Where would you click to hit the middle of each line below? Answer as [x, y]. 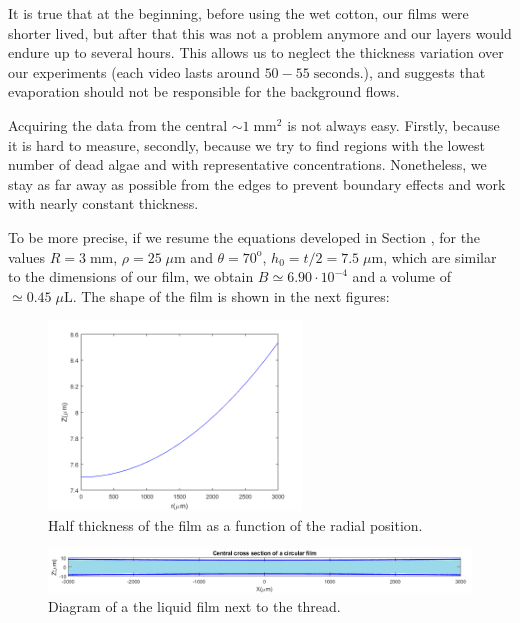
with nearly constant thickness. [103, 203]
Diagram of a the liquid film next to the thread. [194, 606]
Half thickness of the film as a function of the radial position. [235, 524]
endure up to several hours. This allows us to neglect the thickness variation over [256, 52]
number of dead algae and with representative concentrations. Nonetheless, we [247, 164]
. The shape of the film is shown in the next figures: [231, 295]
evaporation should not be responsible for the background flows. [204, 91]
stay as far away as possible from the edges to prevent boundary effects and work [257, 183]
